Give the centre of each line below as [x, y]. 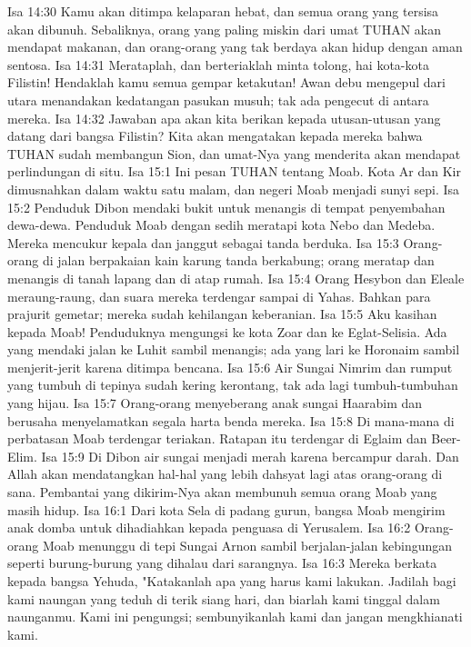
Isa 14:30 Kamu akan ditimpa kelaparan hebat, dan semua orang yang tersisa [223, 11]
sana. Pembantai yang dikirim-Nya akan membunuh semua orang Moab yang [222, 492]
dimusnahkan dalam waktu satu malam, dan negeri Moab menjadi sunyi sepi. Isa [234, 189]
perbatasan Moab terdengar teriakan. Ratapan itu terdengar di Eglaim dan [217, 438]
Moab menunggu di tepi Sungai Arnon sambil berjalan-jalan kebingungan [247, 545]
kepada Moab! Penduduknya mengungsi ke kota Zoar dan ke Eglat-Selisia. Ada [227, 331]
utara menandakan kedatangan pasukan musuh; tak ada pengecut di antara [218, 100]
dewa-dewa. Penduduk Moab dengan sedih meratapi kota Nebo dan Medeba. [221, 225]
